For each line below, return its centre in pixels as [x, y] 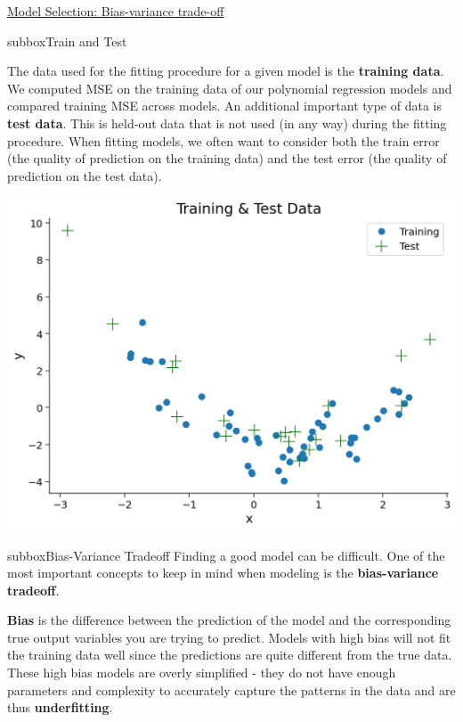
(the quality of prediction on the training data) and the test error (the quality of [227, 158]
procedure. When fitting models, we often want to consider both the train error [223, 140]
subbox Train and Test [67, 41]
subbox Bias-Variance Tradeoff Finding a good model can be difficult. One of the [226, 555]
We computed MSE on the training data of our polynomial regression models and [230, 88]
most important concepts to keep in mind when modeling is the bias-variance [223, 573]
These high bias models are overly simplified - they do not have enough [202, 673]
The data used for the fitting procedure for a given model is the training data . [226, 71]
